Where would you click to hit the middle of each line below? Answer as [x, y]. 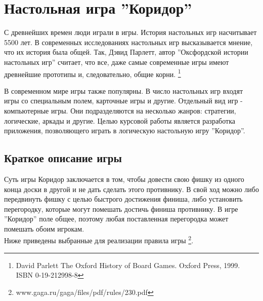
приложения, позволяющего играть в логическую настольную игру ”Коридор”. [125, 130]
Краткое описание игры [63, 158]
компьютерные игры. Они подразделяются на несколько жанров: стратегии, [120, 110]
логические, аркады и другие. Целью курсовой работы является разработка [120, 120]
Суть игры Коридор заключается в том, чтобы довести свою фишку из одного [124, 179]
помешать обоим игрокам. [44, 228]
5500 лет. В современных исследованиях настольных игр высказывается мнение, [128, 42]
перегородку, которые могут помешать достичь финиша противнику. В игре [121, 209]
